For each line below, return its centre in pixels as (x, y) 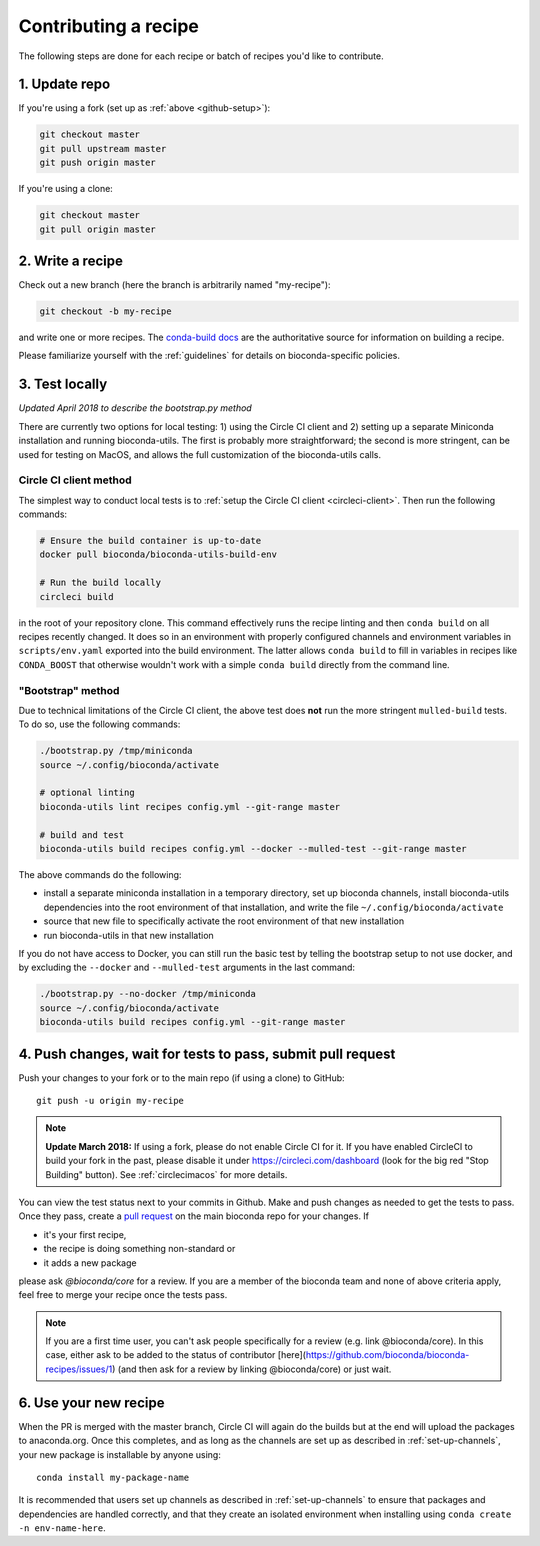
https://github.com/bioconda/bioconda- (387, 1355)
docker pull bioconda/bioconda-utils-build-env (158, 554)
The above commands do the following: (100, 874)
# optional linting (87, 793)
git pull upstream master (103, 148)
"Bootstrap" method (69, 690)
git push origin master (98, 163)
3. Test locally (63, 384)
